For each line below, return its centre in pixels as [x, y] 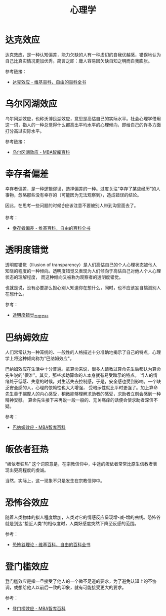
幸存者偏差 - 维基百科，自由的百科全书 [51, 228]
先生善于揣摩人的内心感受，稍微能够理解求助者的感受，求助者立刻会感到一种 [83, 394]
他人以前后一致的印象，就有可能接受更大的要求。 [76, 587]
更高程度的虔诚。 [31, 470]
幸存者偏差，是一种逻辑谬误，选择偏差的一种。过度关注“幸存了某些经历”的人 [83, 189]
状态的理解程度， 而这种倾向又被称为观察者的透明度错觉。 [64, 277]
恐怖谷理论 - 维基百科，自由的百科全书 [51, 545]
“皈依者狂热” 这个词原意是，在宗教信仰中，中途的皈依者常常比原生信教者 [79, 464]
